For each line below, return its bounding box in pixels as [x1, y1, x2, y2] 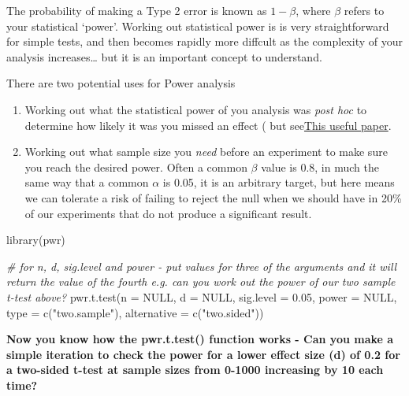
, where [296, 2, 331, 18]
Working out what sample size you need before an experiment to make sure [24, 143, 388, 160]
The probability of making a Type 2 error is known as [6, 2, 267, 18]
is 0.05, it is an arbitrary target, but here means [162, 174, 395, 191]
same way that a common [24, 174, 149, 191]
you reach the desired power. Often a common [24, 158, 247, 175]
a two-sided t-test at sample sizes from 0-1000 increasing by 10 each [6, 361, 384, 378]
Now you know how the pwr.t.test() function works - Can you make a [6, 331, 394, 347]
